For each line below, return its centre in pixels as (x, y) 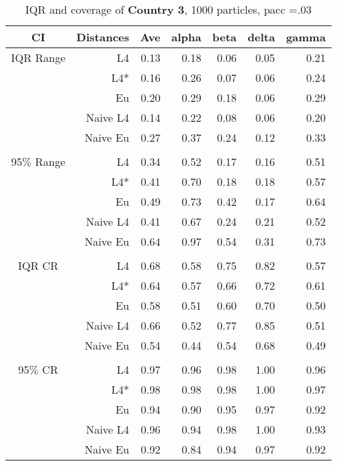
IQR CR (38, 265)
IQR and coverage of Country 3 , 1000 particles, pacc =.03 (168, 9)
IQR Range (39, 57)
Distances (103, 37)
